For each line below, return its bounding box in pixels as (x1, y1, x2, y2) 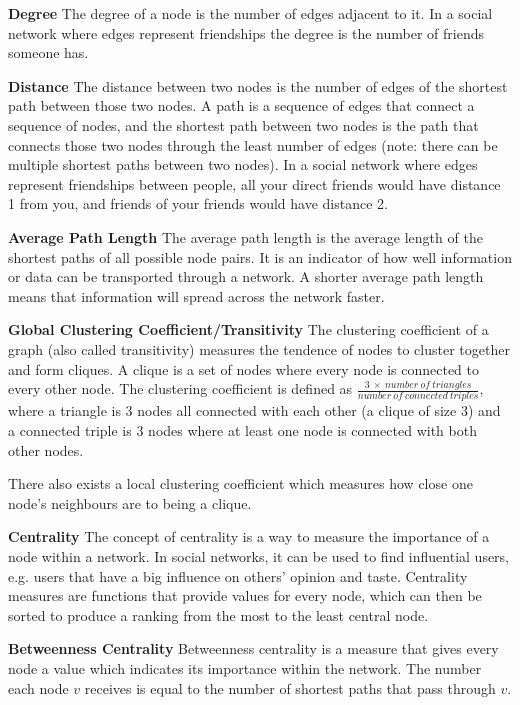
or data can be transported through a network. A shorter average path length (8, 266, 484, 287)
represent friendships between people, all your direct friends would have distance (8, 173, 501, 194)
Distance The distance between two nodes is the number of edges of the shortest (8, 75, 508, 96)
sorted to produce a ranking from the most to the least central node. (8, 604, 429, 625)
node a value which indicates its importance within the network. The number (8, 657, 482, 678)
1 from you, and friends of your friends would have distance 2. (8, 193, 388, 214)
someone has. (8, 42, 89, 63)
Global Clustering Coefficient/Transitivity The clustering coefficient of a (8, 319, 489, 340)
